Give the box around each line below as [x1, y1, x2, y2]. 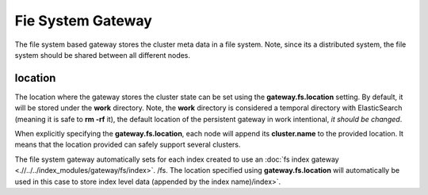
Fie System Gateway [14, 12, 152, 29]
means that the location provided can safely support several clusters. [14, 140, 241, 150]
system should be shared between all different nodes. [14, 50, 190, 59]
